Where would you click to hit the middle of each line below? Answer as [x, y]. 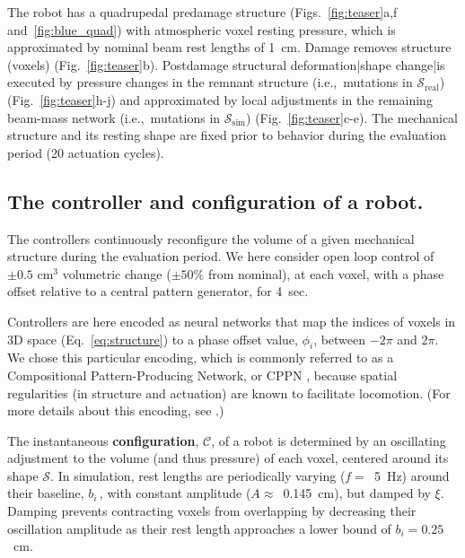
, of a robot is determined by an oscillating [329, 440]
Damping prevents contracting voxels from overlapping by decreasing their [212, 511]
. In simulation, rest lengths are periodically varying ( [198, 475]
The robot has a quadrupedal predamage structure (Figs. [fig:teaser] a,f [202, 12]
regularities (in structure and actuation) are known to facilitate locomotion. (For [229, 392]
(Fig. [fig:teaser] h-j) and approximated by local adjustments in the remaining [220, 99]
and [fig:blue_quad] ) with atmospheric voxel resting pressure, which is [202, 29]
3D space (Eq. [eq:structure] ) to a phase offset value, [153, 339]
